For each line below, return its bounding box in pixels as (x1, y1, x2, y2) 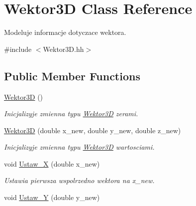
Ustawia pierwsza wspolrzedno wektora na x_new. (4, 175, 155, 186)
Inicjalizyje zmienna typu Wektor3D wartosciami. (4, 142, 155, 152)
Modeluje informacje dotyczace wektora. (4, 27, 126, 37)
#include (4, 43, 32, 54)
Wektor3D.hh (43, 43, 84, 54)
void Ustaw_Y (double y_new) (4, 192, 100, 203)
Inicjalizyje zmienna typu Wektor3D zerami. (4, 108, 138, 119)
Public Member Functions (4, 68, 140, 83)
